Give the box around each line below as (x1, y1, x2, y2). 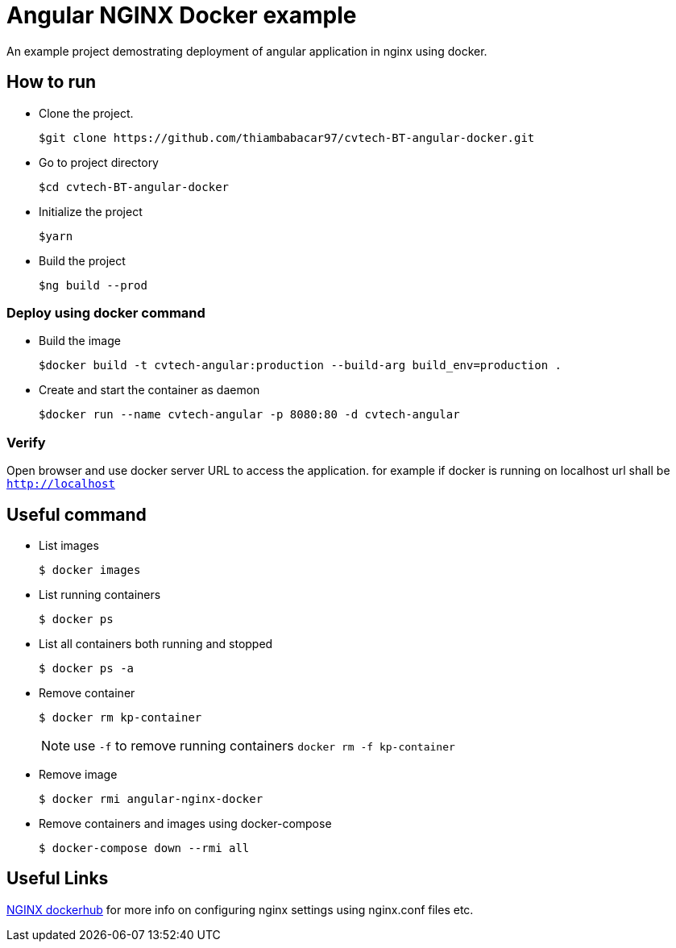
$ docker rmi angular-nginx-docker (39, 792, 263, 805)
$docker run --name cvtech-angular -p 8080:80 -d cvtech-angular (39, 408, 460, 422)
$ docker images (39, 563, 141, 576)
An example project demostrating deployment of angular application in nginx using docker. (6, 44, 487, 58)
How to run (6, 72, 97, 93)
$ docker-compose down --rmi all (39, 841, 250, 854)
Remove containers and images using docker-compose (39, 816, 332, 830)
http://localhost (6, 477, 115, 491)
